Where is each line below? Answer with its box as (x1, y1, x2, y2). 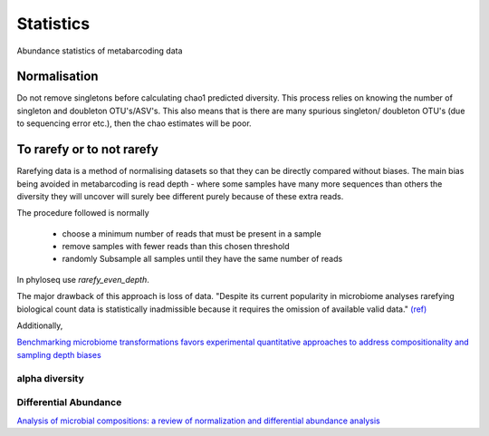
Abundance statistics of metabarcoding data (16, 45, 183, 56)
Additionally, (16, 320, 63, 331)
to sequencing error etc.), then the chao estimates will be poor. (16, 118, 253, 129)
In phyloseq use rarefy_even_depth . (16, 274, 149, 285)
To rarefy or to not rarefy (16, 141, 158, 158)
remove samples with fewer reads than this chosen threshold (62, 241, 290, 252)
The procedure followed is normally (16, 208, 149, 218)
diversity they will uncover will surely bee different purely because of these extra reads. (16, 190, 344, 201)
